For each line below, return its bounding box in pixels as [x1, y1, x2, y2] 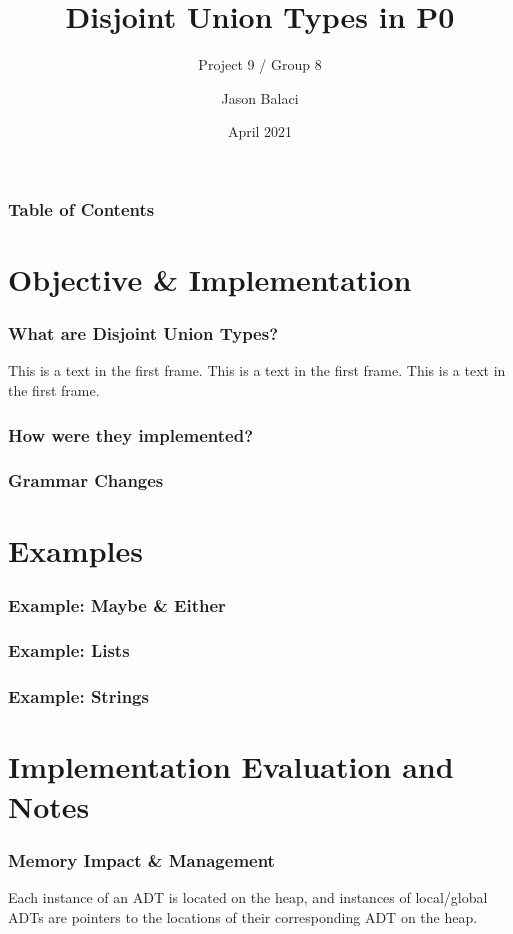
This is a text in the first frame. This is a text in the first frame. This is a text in [8, 360, 506, 381]
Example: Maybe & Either [8, 592, 226, 617]
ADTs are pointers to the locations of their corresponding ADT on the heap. [8, 906, 478, 927]
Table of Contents [8, 196, 155, 221]
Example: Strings [8, 684, 149, 709]
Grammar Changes [8, 468, 164, 493]
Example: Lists [8, 638, 130, 663]
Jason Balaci [221, 87, 299, 108]
